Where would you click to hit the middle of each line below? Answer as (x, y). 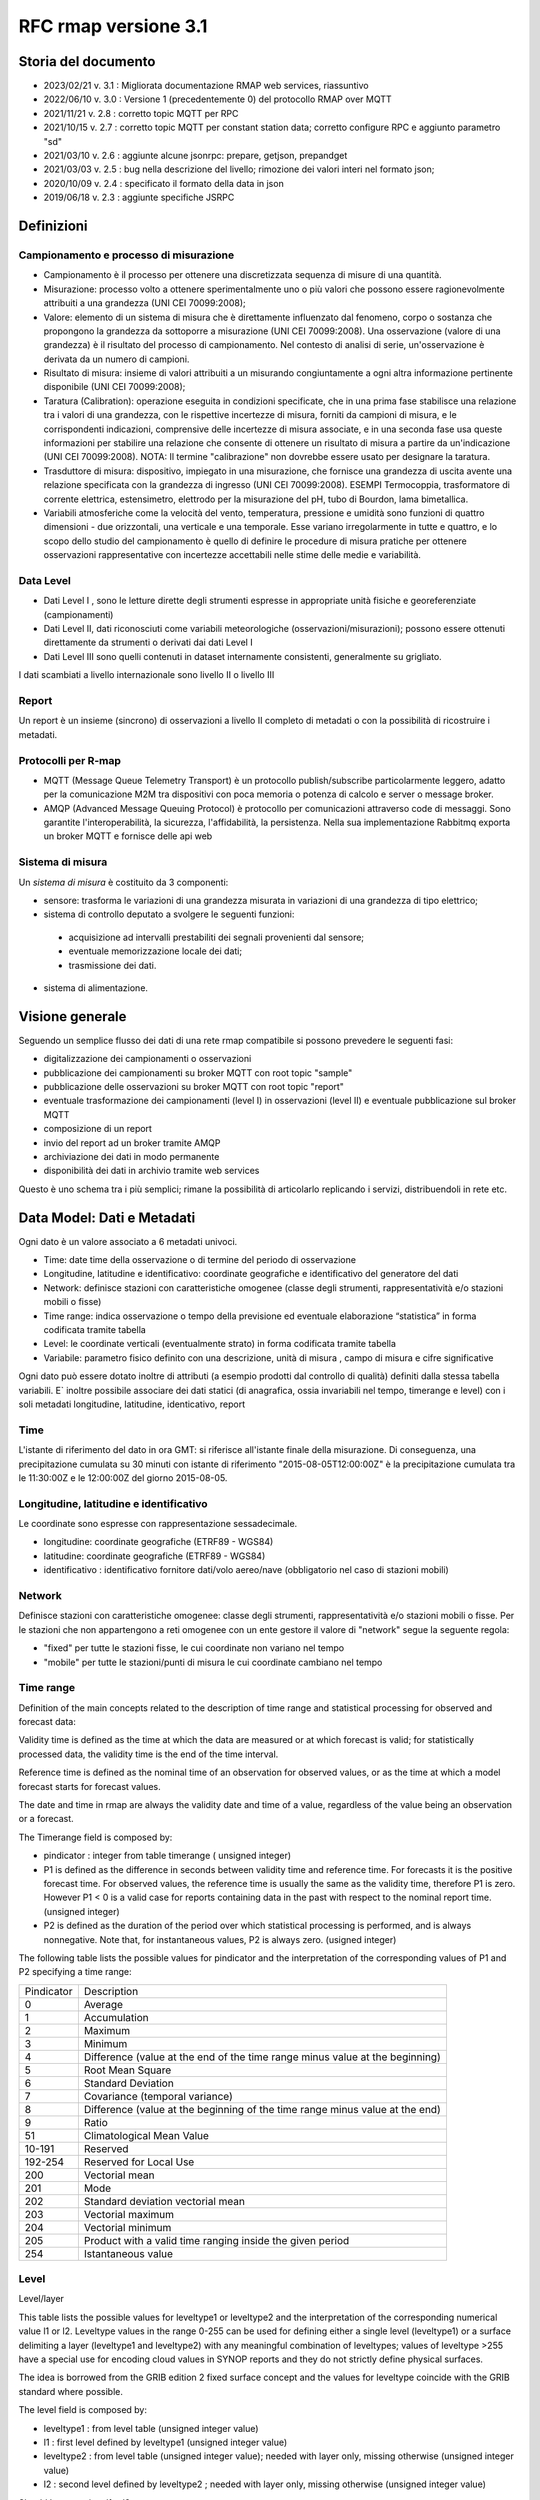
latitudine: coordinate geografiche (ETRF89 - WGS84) (154, 1556)
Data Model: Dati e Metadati (107, 1217)
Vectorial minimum (127, 2227)
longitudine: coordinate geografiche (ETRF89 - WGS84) (158, 1542)
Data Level (45, 580)
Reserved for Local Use (139, 2162)
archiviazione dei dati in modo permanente (131, 1156)
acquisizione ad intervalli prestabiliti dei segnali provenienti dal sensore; (216, 937)
